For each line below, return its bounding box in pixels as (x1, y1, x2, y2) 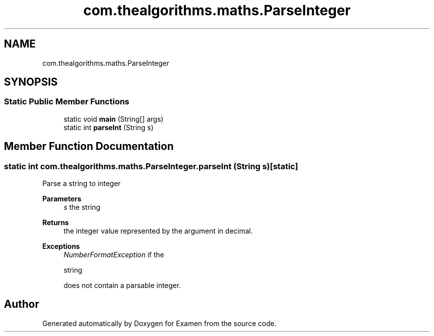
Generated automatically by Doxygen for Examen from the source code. (42, 319, 276, 328)
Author (4, 298, 39, 311)
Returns (42, 218, 69, 227)
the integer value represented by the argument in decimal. (63, 227, 253, 236)
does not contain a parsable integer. (63, 281, 181, 290)
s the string (63, 203, 101, 212)
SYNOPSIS (4, 76, 58, 89)
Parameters (42, 194, 82, 203)
